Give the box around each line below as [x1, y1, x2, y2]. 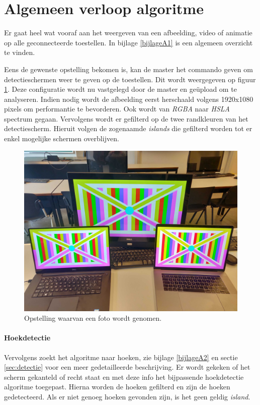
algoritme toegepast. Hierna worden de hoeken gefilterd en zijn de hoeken [4, 381, 230, 392]
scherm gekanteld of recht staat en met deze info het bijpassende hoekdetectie [4, 371, 244, 382]
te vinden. [4, 47, 35, 57]
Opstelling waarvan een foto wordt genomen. [24, 313, 162, 323]
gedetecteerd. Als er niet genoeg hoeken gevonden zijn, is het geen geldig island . [4, 391, 250, 402]
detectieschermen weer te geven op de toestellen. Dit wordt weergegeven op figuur [4, 74, 256, 84]
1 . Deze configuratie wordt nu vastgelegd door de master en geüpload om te [4, 84, 237, 94]
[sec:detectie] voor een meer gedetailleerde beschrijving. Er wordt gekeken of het [4, 362, 250, 372]
